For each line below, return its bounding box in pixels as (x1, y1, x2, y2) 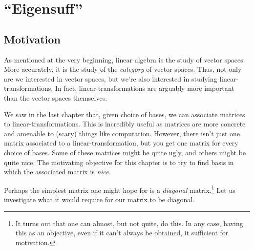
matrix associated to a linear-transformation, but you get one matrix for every (4, 138, 238, 148)
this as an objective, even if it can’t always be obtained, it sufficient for (15, 228, 229, 238)
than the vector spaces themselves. (4, 92, 107, 103)
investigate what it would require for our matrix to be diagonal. (4, 194, 194, 204)
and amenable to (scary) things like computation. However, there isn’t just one (4, 128, 240, 138)
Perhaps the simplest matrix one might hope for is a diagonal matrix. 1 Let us (4, 183, 235, 195)
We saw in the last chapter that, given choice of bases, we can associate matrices (4, 109, 245, 119)
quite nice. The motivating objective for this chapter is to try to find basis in (4, 157, 234, 167)
